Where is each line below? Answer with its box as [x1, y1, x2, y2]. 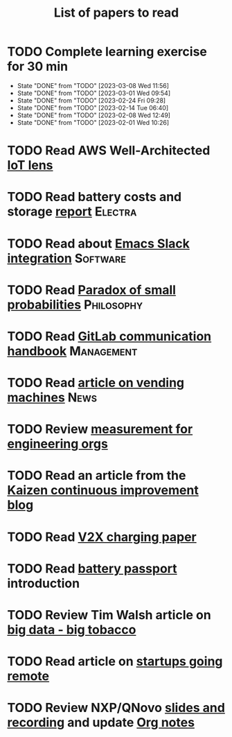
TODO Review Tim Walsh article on [7, 607, 211, 623]
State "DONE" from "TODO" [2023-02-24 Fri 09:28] [17, 96, 166, 105]
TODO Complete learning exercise [7, 44, 208, 60]
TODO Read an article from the [7, 468, 186, 483]
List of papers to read [53, 5, 179, 21]
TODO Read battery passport [7, 560, 178, 576]
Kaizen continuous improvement [7, 483, 199, 498]
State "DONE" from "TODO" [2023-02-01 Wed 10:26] [17, 118, 170, 126]
